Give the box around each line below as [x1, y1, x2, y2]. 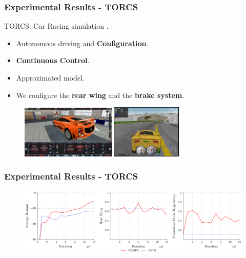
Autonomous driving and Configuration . [16, 37, 149, 48]
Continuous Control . [16, 55, 90, 66]
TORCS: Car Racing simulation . [4, 21, 109, 31]
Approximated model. [16, 72, 85, 83]
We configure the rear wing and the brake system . [16, 89, 184, 100]
